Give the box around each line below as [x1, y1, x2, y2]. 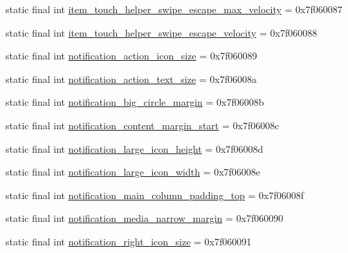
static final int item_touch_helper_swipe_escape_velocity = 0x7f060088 [6, 25, 318, 39]
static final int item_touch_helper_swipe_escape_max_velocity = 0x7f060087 [6, 2, 342, 16]
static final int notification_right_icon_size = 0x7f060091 [6, 234, 252, 248]
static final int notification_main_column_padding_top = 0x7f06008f [6, 187, 304, 202]
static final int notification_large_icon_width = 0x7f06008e [6, 165, 261, 179]
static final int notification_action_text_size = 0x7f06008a [6, 71, 257, 86]
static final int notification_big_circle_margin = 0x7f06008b [6, 95, 264, 109]
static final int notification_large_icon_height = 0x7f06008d [6, 141, 264, 156]
